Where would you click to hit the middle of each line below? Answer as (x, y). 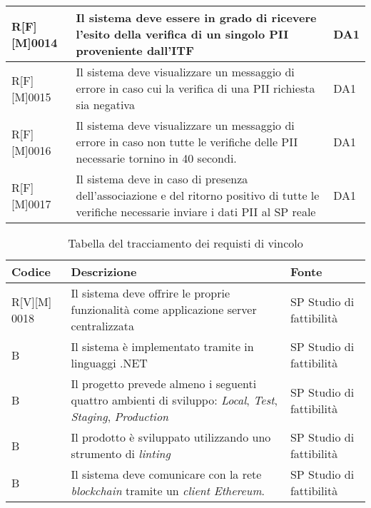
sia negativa (105, 105)
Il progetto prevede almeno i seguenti (164, 383)
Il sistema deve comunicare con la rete (166, 474)
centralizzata (103, 326)
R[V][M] (32, 301)
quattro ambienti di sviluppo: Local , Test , (174, 400)
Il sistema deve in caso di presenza (162, 179)
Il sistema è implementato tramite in (162, 346)
